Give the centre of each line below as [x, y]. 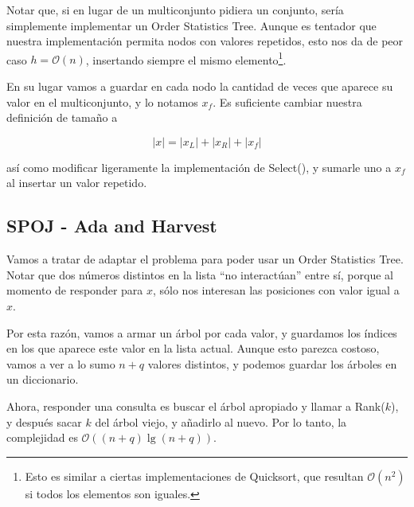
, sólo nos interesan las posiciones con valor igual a [276, 290]
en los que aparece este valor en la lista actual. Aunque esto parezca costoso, [193, 348]
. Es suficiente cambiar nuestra [287, 101]
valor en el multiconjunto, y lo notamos [102, 101]
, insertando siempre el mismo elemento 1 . [186, 58]
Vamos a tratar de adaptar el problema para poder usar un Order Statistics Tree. [205, 259]
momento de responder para [75, 290]
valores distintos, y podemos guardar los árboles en [272, 363]
